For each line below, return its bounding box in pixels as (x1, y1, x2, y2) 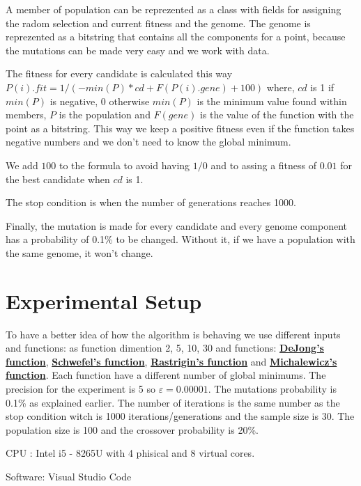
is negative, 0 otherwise (49, 93, 150, 108)
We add (6, 157, 38, 172)
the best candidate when (6, 171, 110, 186)
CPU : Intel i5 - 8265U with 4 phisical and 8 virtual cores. (6, 446, 255, 460)
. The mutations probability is (208, 382, 337, 395)
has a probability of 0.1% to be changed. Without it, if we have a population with (6, 232, 355, 246)
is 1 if (310, 79, 335, 94)
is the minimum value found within (197, 93, 347, 108)
